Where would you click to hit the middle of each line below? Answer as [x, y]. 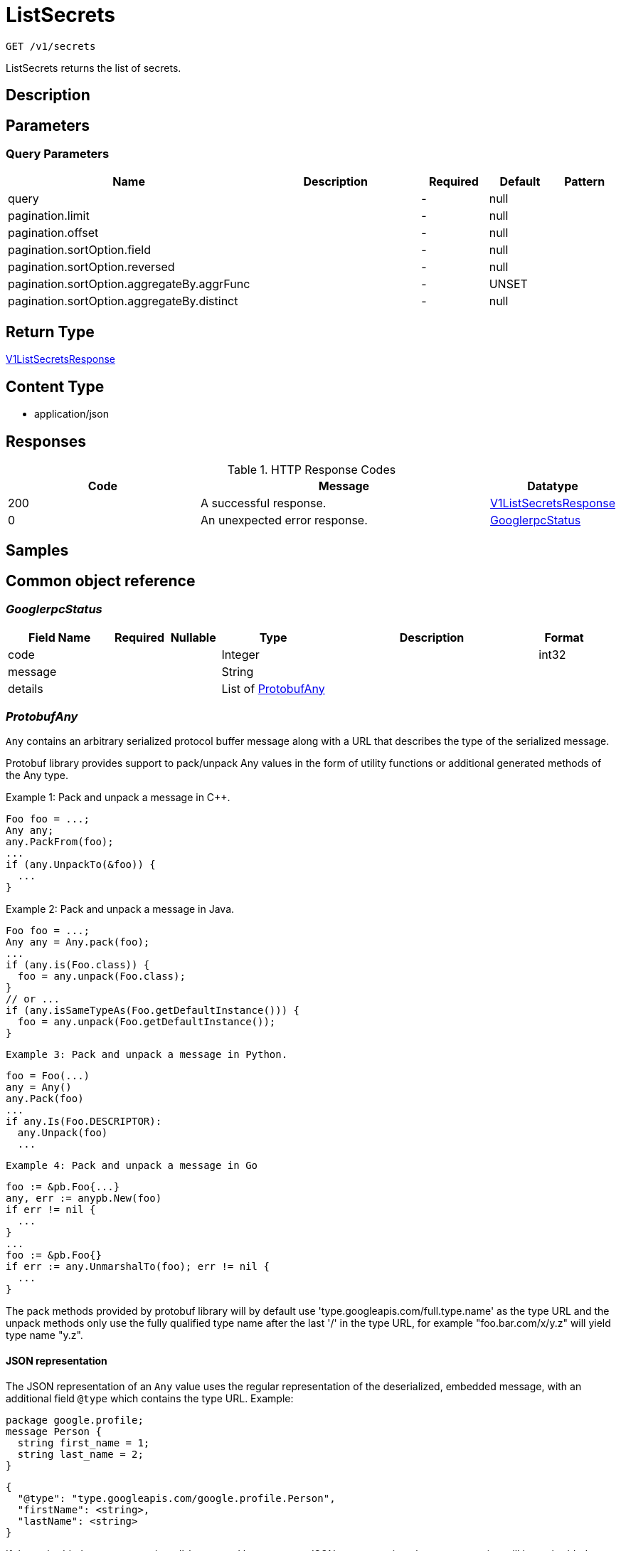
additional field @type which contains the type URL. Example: [150, 1398]
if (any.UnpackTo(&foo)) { [81, 865]
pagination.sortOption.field [79, 250]
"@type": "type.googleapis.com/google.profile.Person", [176, 1498]
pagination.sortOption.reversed [91, 267]
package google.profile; [75, 1420]
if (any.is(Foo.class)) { [78, 965]
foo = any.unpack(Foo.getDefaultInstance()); [147, 1022]
